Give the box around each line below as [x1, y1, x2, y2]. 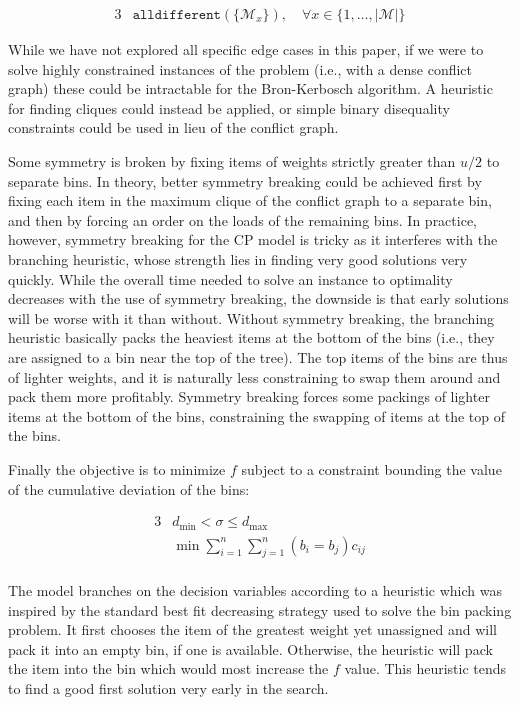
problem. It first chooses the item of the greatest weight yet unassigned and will [8, 619, 497, 640]
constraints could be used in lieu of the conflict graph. [8, 117, 339, 138]
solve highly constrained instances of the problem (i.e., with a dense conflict [8, 58, 473, 79]
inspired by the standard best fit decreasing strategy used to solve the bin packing [8, 599, 512, 620]
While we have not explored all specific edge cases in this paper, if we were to [8, 39, 484, 60]
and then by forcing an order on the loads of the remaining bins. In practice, [8, 209, 477, 230]
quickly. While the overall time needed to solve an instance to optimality [8, 268, 453, 289]
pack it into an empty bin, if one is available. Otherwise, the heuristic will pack [8, 638, 493, 659]
